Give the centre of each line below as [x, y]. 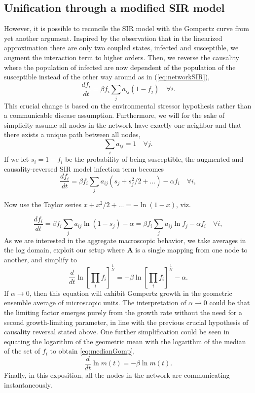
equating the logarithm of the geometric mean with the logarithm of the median [125, 341]
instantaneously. [28, 384]
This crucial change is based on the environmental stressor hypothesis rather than [128, 105]
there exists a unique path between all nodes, [72, 134]
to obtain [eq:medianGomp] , [92, 351]
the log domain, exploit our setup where [64, 250]
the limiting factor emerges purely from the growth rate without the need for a [123, 312]
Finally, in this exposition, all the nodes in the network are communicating [117, 375]
